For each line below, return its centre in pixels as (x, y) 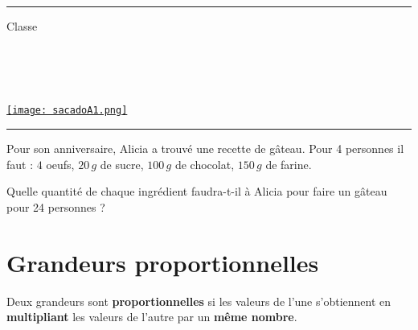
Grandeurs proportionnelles (163, 262)
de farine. (289, 164)
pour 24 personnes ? (56, 206)
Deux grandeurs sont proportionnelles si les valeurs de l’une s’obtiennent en (199, 301)
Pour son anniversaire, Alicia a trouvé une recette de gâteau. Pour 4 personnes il (205, 148)
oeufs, (60, 164)
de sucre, (122, 164)
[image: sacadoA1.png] (67, 111)
